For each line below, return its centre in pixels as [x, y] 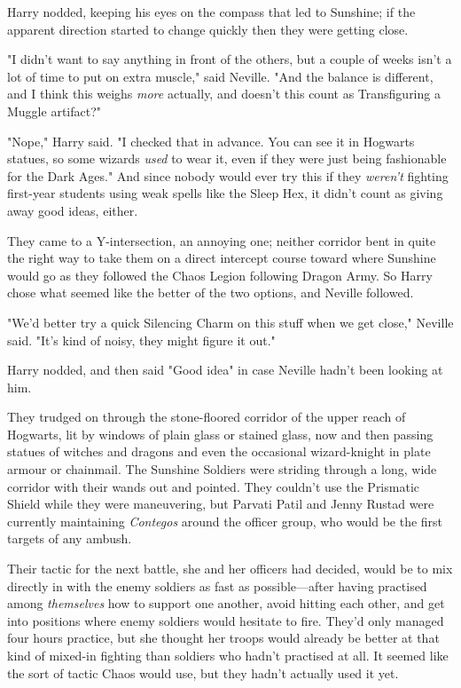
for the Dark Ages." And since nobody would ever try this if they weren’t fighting [228, 175]
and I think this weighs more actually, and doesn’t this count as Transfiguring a [224, 94]
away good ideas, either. [73, 210]
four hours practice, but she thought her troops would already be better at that [223, 638]
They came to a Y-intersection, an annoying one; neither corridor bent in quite [222, 240]
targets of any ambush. [70, 538]
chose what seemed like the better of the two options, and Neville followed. [211, 293]
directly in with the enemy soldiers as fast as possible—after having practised [217, 585]
